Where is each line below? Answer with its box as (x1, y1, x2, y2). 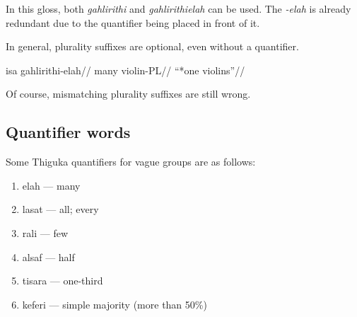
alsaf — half (22, 249, 75, 264)
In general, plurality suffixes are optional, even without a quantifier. (6, 39, 299, 54)
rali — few (22, 225, 69, 240)
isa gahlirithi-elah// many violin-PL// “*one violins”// (6, 62, 245, 77)
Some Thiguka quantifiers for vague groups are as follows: (6, 154, 256, 169)
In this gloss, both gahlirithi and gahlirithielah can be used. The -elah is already (6, 1, 351, 16)
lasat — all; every (22, 202, 99, 217)
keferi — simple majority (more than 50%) (22, 296, 207, 311)
